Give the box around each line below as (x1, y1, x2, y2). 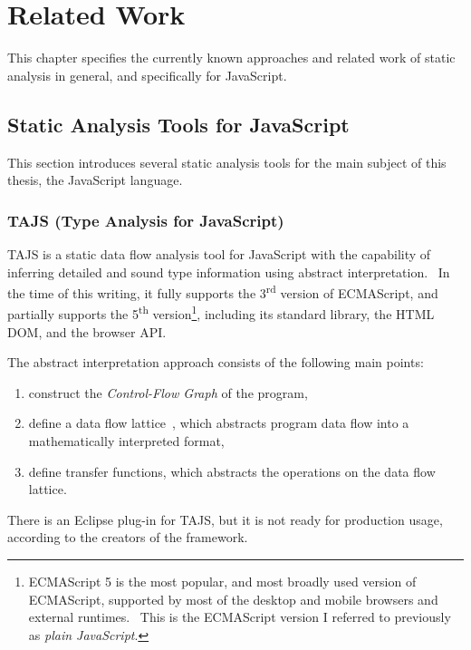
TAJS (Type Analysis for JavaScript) (7, 209, 284, 231)
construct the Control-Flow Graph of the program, (28, 383, 308, 402)
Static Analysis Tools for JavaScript (7, 110, 350, 138)
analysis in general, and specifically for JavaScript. (7, 65, 287, 84)
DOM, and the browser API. (7, 322, 167, 341)
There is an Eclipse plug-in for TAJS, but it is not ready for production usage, (7, 509, 443, 529)
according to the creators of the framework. (7, 528, 248, 547)
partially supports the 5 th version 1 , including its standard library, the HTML (7, 302, 435, 324)
